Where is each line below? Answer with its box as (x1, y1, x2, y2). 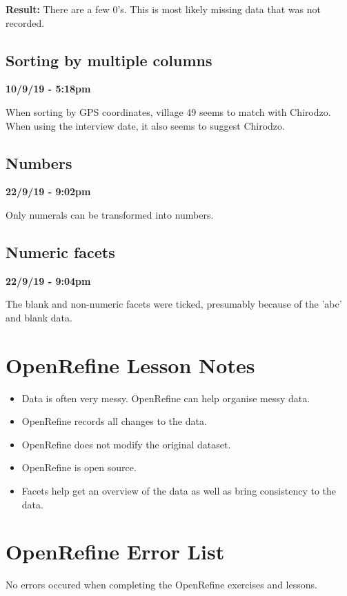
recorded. (6, 15, 45, 30)
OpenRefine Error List (6, 537, 225, 566)
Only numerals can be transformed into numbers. (6, 207, 214, 221)
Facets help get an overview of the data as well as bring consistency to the (21, 484, 337, 498)
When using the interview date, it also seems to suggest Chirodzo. (6, 118, 285, 132)
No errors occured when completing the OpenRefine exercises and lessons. (6, 577, 317, 592)
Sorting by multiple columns (6, 49, 212, 70)
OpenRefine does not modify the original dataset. (21, 437, 231, 451)
